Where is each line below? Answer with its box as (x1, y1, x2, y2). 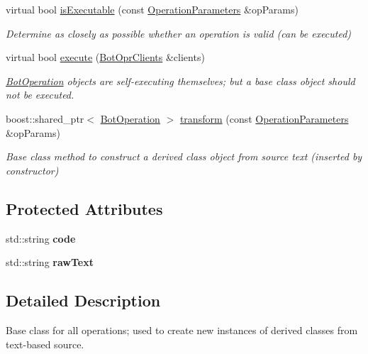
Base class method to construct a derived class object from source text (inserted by (6, 149, 362, 164)
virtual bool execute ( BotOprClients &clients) (6, 50, 205, 65)
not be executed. (6, 87, 74, 102)
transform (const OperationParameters (179, 111, 349, 126)
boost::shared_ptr (6, 111, 84, 126)
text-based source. (6, 336, 84, 351)
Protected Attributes (6, 197, 163, 219)
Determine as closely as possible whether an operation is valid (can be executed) (6, 26, 352, 40)
